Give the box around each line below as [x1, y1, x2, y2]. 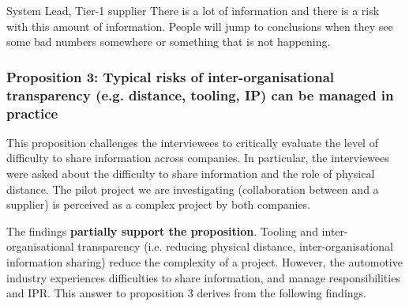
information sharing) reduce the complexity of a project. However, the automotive [6, 254, 403, 270]
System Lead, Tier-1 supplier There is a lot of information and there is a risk [6, 2, 380, 18]
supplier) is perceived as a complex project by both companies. [6, 196, 311, 213]
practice [6, 103, 58, 123]
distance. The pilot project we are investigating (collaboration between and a [6, 180, 379, 197]
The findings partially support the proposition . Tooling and [6, 222, 318, 239]
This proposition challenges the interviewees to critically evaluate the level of [6, 134, 378, 150]
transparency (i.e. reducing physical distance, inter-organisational [77, 238, 393, 255]
